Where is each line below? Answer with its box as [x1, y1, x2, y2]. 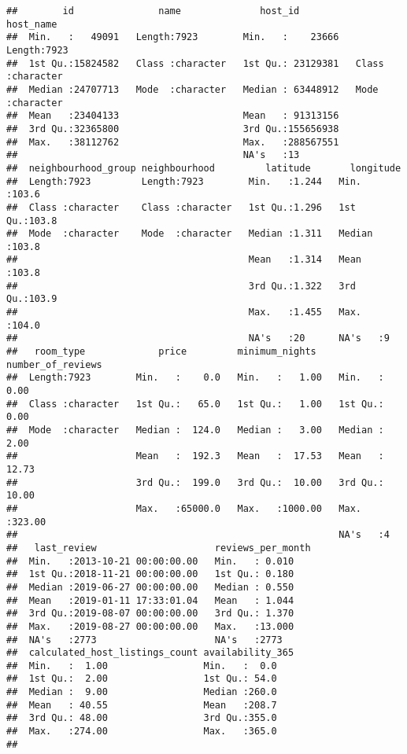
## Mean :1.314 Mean [6, 254, 362, 266]
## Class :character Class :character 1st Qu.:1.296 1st [6, 201, 356, 213]
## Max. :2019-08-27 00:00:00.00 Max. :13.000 [6, 620, 294, 632]
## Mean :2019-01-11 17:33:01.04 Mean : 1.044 [6, 594, 294, 606]
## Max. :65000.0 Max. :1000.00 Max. [6, 502, 362, 514]
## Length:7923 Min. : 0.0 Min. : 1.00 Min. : [6, 372, 384, 384]
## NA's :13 [6, 149, 300, 161]
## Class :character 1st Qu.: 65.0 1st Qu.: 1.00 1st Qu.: [6, 398, 384, 410]
